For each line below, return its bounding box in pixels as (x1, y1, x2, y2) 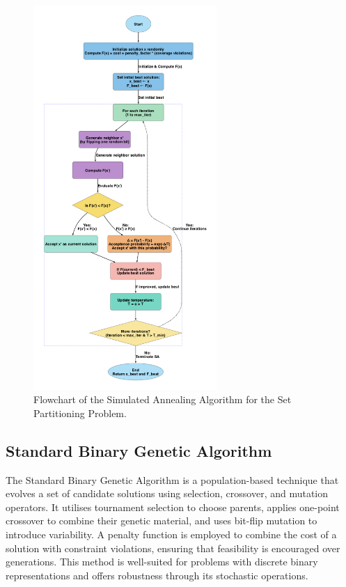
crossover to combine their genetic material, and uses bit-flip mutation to (6, 513, 317, 528)
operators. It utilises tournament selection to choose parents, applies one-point (6, 499, 340, 514)
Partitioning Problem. (33, 405, 127, 420)
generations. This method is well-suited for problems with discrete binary (6, 554, 318, 569)
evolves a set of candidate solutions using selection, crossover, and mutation (6, 486, 329, 501)
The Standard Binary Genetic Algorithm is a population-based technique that (6, 472, 339, 487)
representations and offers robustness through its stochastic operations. (6, 568, 308, 582)
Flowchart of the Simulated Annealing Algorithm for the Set (33, 392, 292, 407)
